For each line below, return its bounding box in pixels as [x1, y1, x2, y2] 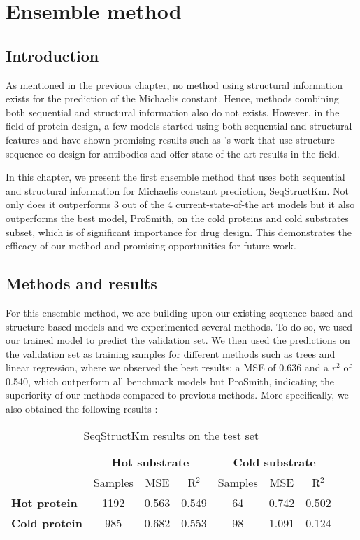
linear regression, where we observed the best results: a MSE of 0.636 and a [6, 360, 329, 375]
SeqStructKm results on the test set [83, 427, 259, 443]
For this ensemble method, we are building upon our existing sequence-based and [6, 305, 353, 319]
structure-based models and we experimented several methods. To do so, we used [6, 319, 353, 333]
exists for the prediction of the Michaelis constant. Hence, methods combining [6, 91, 339, 106]
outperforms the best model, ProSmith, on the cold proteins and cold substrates [6, 210, 349, 225]
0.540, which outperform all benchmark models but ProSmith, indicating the [6, 373, 334, 388]
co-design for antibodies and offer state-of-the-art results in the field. [46, 146, 340, 160]
